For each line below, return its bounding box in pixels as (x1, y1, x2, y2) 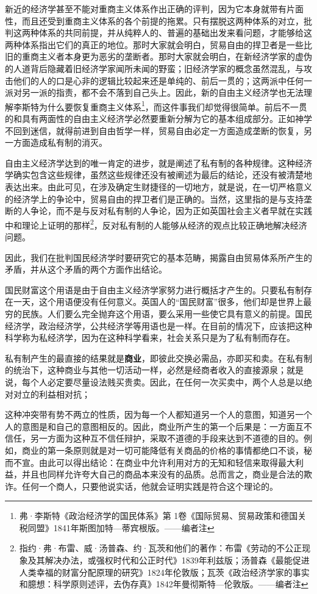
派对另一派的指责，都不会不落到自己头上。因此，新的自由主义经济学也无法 (5, 86, 304, 99)
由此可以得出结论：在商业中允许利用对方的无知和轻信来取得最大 (38, 456, 295, 468)
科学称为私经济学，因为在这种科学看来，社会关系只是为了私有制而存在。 (5, 331, 295, 344)
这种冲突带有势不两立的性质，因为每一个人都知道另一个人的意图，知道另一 (5, 408, 304, 421)
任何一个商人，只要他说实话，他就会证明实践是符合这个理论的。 (21, 479, 278, 492)
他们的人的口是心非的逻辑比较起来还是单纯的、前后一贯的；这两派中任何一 (13, 74, 312, 87)
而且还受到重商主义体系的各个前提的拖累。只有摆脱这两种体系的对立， (21, 14, 304, 27)
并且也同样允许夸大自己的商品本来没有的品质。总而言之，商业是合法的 (21, 468, 304, 481)
